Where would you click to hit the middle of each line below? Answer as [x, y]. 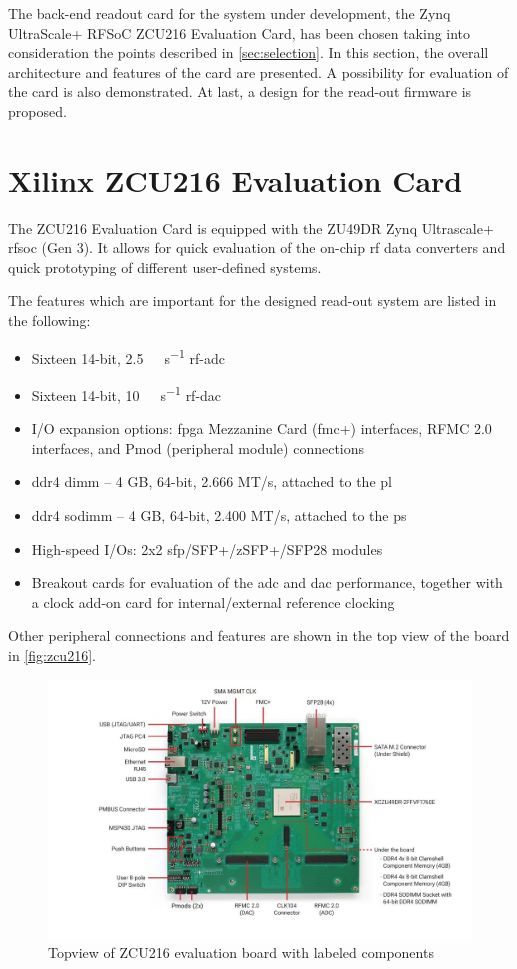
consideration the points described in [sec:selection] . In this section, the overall [248, 52]
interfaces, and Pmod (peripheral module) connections [198, 447]
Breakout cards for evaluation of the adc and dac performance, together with [267, 582]
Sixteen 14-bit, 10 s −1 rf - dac [126, 393]
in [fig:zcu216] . [52, 654]
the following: [49, 320]
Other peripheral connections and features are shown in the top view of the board [259, 635]
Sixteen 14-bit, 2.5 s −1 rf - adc [128, 356]
